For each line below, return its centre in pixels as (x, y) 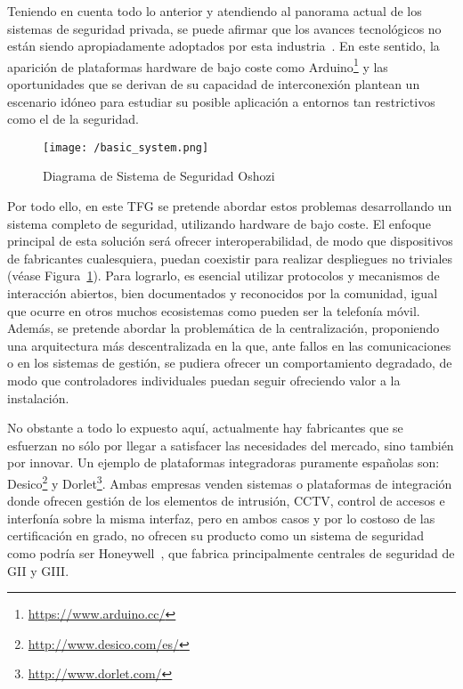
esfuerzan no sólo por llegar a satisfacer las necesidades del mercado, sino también (231, 445)
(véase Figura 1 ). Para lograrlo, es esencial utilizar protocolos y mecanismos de (223, 276)
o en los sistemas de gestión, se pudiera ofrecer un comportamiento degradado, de (230, 363)
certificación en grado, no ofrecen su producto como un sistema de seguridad (215, 535)
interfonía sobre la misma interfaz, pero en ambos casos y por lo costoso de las (221, 518)
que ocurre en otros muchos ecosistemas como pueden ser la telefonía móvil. (214, 310)
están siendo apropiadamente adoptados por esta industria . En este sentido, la (223, 46)
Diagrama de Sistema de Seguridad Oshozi (159, 176)
